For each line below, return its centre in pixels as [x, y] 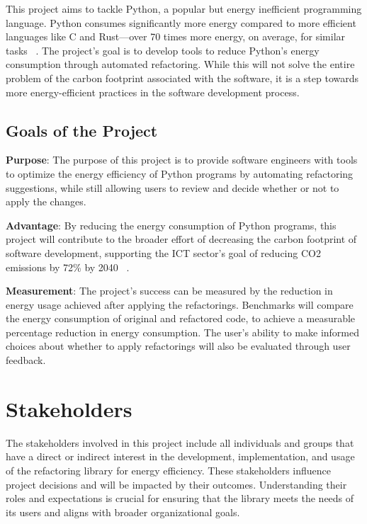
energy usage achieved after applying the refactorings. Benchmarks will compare [180, 304]
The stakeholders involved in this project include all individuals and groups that [180, 442]
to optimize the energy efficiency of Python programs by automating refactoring [180, 173]
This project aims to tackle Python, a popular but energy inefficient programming [184, 8]
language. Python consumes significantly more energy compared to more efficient [181, 22]
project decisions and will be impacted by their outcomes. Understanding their [176, 484]
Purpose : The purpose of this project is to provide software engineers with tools [182, 160]
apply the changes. [46, 201]
